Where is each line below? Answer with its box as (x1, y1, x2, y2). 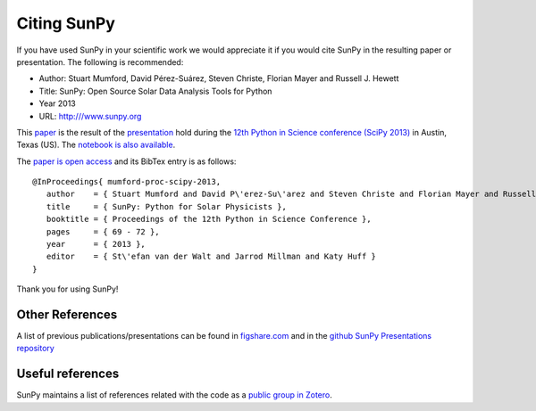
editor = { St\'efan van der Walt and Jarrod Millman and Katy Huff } (46, 251, 377, 262)
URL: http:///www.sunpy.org (38, 111, 142, 121)
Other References (16, 308, 118, 322)
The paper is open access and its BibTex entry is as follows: (16, 156, 237, 167)
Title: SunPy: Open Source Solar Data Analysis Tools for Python (38, 86, 272, 96)
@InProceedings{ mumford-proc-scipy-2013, (32, 177, 222, 187)
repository (16, 343, 55, 354)
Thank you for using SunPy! (16, 284, 119, 294)
